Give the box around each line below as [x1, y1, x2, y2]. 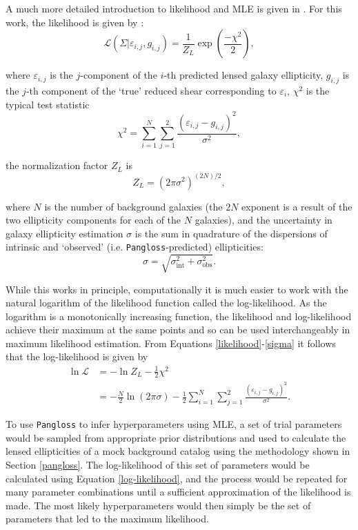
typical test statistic [6, 97, 90, 111]
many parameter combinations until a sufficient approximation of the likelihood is [6, 484, 351, 499]
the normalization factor [6, 158, 108, 173]
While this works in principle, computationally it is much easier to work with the [6, 282, 348, 296]
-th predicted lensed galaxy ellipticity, [163, 68, 324, 82]
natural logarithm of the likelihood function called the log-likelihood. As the [6, 295, 327, 310]
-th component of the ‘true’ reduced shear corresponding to [26, 83, 277, 97]
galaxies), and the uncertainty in [195, 213, 332, 227]
